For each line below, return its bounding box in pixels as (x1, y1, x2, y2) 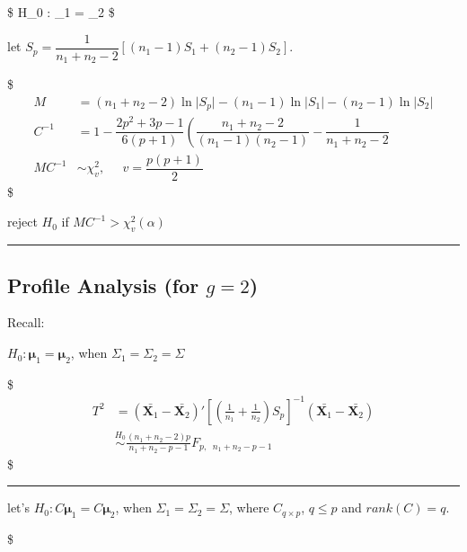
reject (7, 212, 38, 231)
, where (229, 498, 269, 517)
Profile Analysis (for (7, 271, 199, 298)
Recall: (7, 313, 45, 332)
